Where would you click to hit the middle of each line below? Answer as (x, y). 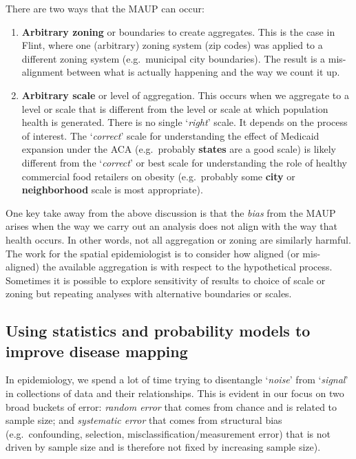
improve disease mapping (97, 351)
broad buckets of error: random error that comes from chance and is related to (171, 406)
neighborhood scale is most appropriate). (112, 190)
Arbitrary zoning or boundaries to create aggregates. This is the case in (178, 31)
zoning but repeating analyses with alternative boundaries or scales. (149, 293)
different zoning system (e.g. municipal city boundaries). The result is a (174, 58)
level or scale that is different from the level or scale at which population (175, 108)
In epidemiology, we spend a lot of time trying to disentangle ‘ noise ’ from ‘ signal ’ (177, 380)
